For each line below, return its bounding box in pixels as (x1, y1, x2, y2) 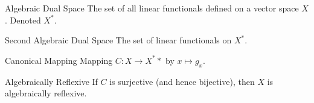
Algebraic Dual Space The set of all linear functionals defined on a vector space (5, 2, 299, 14)
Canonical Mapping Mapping (5, 54, 113, 66)
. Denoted (5, 13, 41, 26)
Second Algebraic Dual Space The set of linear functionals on (5, 34, 232, 46)
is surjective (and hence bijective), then (109, 75, 255, 87)
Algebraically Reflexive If (5, 75, 98, 87)
